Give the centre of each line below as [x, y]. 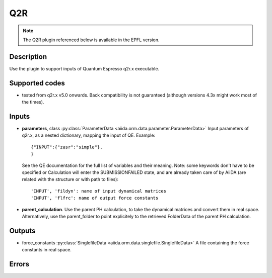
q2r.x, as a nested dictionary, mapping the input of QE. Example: [89, 135]
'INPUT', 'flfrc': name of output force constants [95, 198]
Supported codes [37, 83]
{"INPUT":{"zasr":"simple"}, [67, 147]
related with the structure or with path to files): [70, 179]
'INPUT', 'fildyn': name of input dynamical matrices [98, 191]
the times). [33, 102]
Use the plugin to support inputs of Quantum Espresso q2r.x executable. [84, 68]
